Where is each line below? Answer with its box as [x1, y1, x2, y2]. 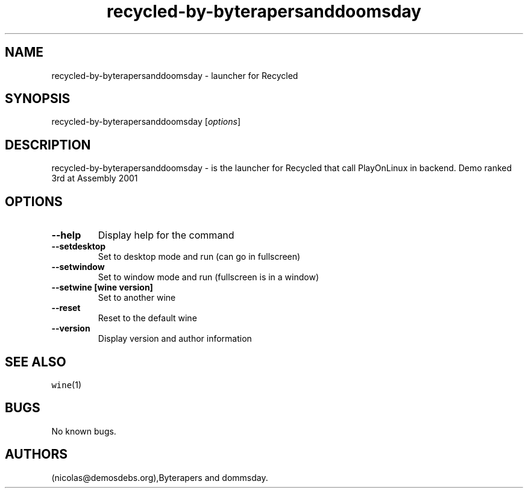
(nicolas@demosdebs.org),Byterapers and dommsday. [51, 472, 268, 483]
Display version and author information [98, 333, 252, 344]
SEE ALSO [5, 354, 66, 369]
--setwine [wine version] [51, 282, 153, 293]
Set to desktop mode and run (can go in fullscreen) [98, 251, 301, 262]
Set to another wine [98, 292, 176, 303]
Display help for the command [98, 229, 234, 242]
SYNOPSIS [5, 91, 71, 107]
